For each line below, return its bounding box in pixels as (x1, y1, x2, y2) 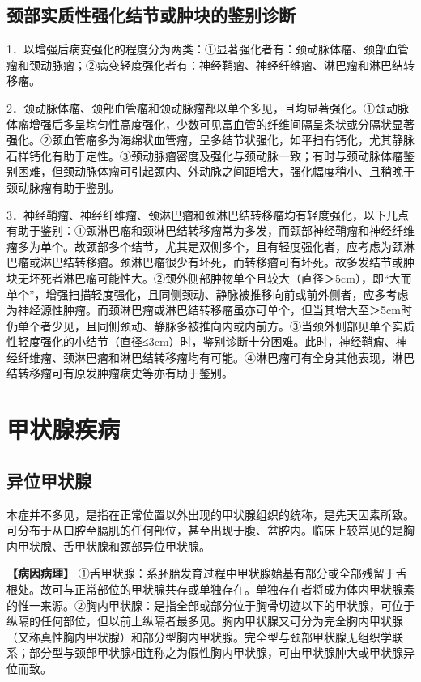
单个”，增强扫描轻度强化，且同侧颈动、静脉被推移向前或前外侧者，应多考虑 (6, 285, 409, 302)
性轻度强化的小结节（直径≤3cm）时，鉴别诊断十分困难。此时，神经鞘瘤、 (6, 333, 396, 350)
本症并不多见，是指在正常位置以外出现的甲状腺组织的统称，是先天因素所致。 (6, 505, 415, 522)
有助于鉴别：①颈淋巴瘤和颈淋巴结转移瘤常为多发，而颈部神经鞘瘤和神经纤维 (6, 222, 415, 239)
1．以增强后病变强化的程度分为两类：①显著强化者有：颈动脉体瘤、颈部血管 (6, 40, 409, 58)
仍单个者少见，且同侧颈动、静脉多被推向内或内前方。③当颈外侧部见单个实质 (6, 317, 415, 334)
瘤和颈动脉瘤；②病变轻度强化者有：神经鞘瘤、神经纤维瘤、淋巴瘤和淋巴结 (6, 56, 403, 73)
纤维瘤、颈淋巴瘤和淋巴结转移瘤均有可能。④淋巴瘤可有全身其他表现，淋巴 (17, 348, 415, 365)
